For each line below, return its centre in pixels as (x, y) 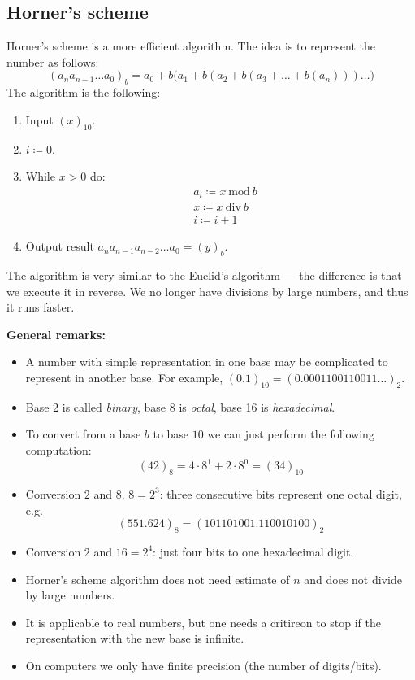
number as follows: (53, 61)
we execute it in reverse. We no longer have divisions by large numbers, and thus (207, 291)
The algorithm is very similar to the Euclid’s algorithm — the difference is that (204, 275)
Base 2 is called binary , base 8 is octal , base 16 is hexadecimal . (180, 406)
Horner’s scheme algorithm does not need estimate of (158, 579)
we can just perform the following (291, 434)
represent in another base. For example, (124, 378)
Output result (60, 246)
